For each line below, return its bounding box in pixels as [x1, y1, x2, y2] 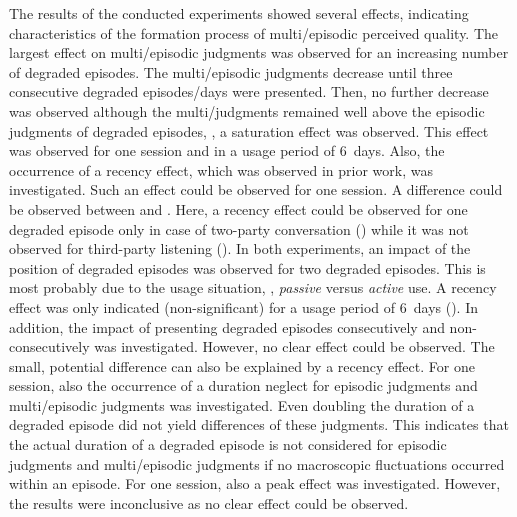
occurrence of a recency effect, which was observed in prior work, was [9, 159, 433, 180]
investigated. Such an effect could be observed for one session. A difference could [9, 179, 503, 200]
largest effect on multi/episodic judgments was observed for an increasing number [9, 42, 509, 63]
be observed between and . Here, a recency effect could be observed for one [9, 198, 468, 219]
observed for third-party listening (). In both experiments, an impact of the [9, 238, 471, 259]
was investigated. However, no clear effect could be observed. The [94, 336, 495, 357]
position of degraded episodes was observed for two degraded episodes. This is [9, 257, 486, 278]
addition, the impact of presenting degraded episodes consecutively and [9, 316, 445, 337]
